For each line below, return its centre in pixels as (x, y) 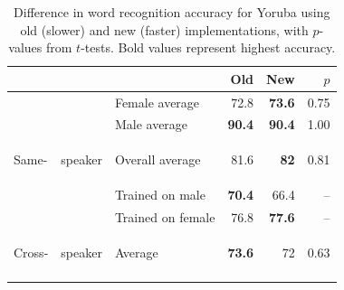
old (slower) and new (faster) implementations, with (164, 29)
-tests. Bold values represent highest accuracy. (208, 47)
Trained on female (165, 217)
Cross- (31, 252)
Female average (157, 102)
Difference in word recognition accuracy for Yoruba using (172, 12)
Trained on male (160, 195)
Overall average (158, 159)
